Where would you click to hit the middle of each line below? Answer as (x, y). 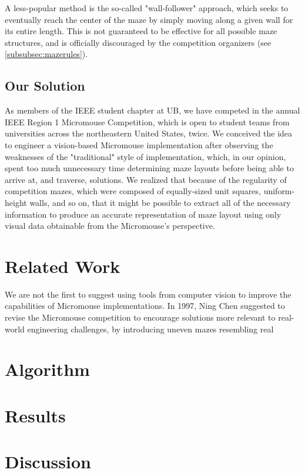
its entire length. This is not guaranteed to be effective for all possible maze (141, 31)
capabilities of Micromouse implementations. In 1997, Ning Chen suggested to (145, 306)
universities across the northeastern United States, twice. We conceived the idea (149, 133)
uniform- (279, 191)
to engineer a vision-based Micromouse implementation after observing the (139, 144)
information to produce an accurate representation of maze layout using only (143, 214)
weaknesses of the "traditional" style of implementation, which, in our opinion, (145, 156)
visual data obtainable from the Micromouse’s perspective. (110, 226)
